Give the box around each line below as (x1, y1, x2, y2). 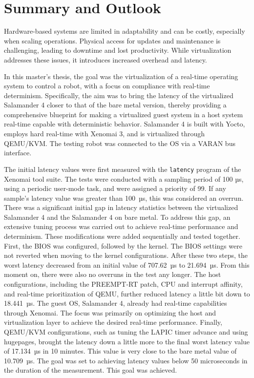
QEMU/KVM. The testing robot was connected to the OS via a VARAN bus (4, 138, 235, 148)
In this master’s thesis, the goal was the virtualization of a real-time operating (4, 71, 238, 81)
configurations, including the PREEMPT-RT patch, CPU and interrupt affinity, (4, 279, 243, 289)
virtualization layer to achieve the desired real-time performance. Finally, (4, 317, 222, 327)
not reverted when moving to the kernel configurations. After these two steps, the (4, 250, 248, 260)
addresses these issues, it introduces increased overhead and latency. (4, 54, 207, 64)
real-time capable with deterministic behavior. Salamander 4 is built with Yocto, (4, 119, 245, 129)
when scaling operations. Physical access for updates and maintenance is (4, 35, 221, 45)
